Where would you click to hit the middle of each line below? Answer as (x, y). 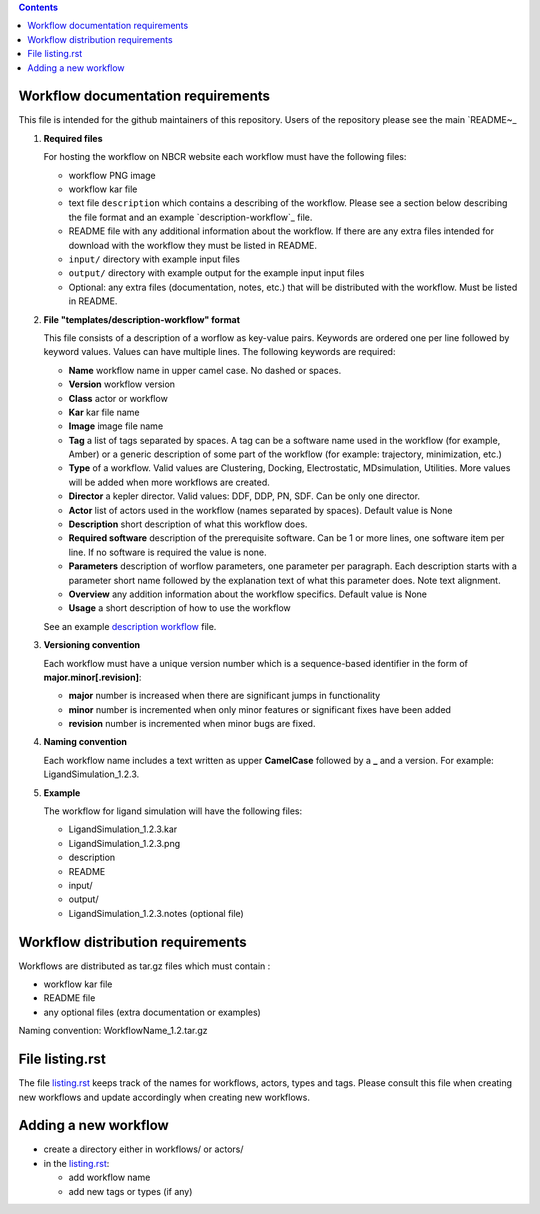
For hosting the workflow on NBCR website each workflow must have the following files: (225, 157)
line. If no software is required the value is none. (167, 552)
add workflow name (109, 1177)
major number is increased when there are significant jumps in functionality (224, 696)
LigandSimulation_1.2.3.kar (123, 829)
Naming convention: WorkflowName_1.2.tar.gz (113, 1031)
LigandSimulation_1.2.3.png (124, 843)
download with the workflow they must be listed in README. (193, 245)
